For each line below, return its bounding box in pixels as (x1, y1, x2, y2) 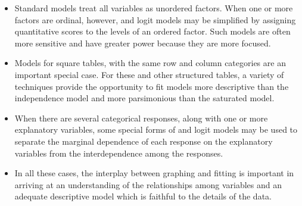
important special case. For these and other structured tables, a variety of (14, 68, 284, 80)
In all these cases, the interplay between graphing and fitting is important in (14, 167, 294, 179)
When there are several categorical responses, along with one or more (14, 111, 268, 124)
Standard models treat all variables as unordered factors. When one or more (14, 2, 293, 14)
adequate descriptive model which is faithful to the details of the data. (14, 190, 272, 202)
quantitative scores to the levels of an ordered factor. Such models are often (14, 25, 291, 38)
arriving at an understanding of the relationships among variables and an (14, 178, 282, 191)
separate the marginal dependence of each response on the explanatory (14, 135, 273, 147)
